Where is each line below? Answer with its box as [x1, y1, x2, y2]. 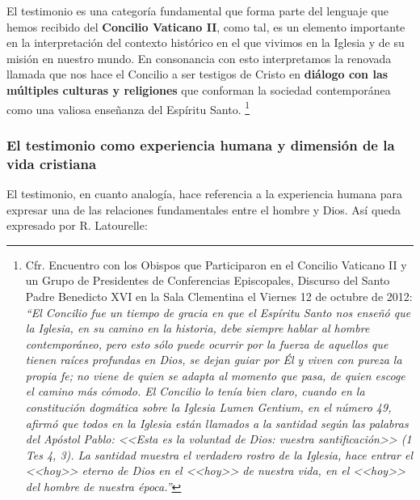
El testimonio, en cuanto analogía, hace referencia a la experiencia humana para [6, 184, 403, 201]
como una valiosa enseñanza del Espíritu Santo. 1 [6, 98, 250, 117]
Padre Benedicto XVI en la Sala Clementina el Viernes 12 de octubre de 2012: [25, 287, 413, 304]
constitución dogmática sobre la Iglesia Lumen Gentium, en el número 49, [25, 399, 392, 416]
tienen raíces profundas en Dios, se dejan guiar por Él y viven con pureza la [25, 351, 402, 368]
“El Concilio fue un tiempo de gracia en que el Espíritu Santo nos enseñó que [25, 303, 411, 320]
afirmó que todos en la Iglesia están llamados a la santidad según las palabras [25, 414, 409, 431]
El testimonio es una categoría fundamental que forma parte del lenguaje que [6, 2, 388, 19]
